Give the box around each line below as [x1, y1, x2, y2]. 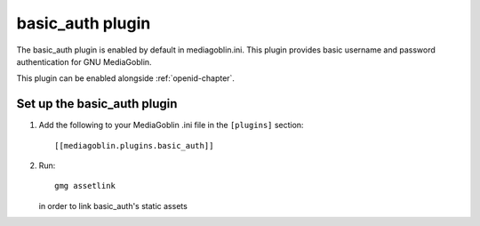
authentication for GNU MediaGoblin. [16, 56, 152, 67]
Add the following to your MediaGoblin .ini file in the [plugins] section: [38, 120, 304, 131]
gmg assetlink [54, 181, 116, 191]
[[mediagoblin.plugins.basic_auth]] [54, 141, 214, 150]
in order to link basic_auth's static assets [38, 200, 188, 211]
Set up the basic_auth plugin [16, 96, 178, 111]
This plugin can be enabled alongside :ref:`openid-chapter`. [16, 73, 236, 84]
